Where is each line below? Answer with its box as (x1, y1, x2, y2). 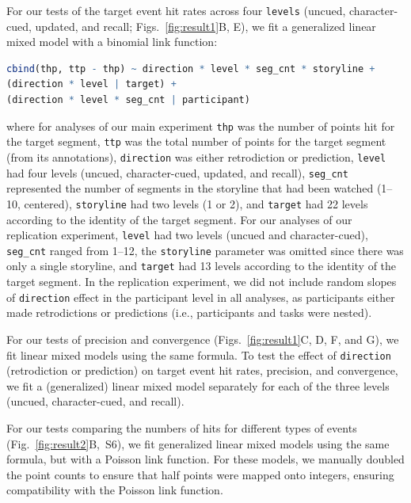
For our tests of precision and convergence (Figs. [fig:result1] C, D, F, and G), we (6, 330, 399, 347)
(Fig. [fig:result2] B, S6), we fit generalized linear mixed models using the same (6, 435, 390, 452)
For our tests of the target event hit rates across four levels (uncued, (6, 2, 346, 18)
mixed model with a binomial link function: (6, 33, 218, 50)
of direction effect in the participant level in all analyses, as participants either (6, 288, 395, 305)
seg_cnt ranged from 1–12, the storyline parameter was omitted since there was (6, 242, 404, 258)
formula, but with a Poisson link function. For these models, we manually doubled (6, 451, 405, 467)
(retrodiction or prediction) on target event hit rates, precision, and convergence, (6, 362, 398, 379)
